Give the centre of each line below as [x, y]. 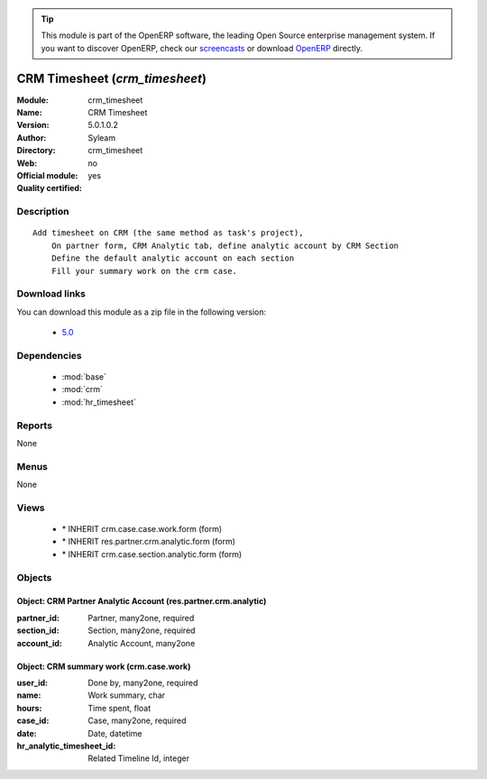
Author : [32, 137]
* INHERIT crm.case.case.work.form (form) [142, 529]
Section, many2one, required [142, 630]
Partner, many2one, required [141, 618]
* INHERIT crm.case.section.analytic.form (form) [152, 554]
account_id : [39, 643]
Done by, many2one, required [143, 683]
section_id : [38, 630]
